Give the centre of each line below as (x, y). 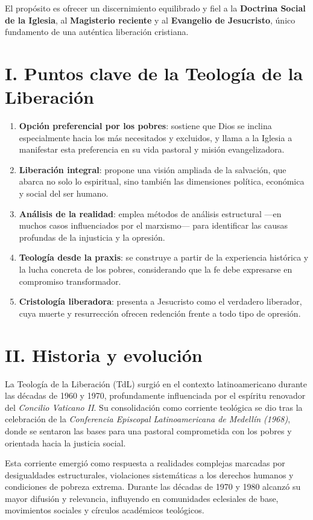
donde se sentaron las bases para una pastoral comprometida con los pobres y (148, 430)
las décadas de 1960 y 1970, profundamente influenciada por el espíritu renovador (155, 395)
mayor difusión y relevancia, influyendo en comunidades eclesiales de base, (142, 498)
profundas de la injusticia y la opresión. (92, 237)
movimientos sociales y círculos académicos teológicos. (105, 510)
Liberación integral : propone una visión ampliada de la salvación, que (153, 169)
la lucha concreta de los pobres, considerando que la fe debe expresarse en (156, 269)
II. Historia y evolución (104, 354)
